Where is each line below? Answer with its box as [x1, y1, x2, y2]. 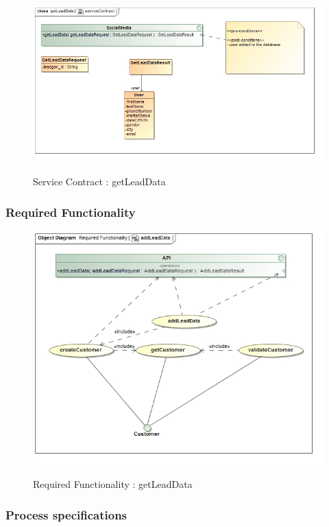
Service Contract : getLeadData [33, 174, 166, 189]
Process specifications [5, 506, 127, 523]
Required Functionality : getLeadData [33, 477, 193, 491]
